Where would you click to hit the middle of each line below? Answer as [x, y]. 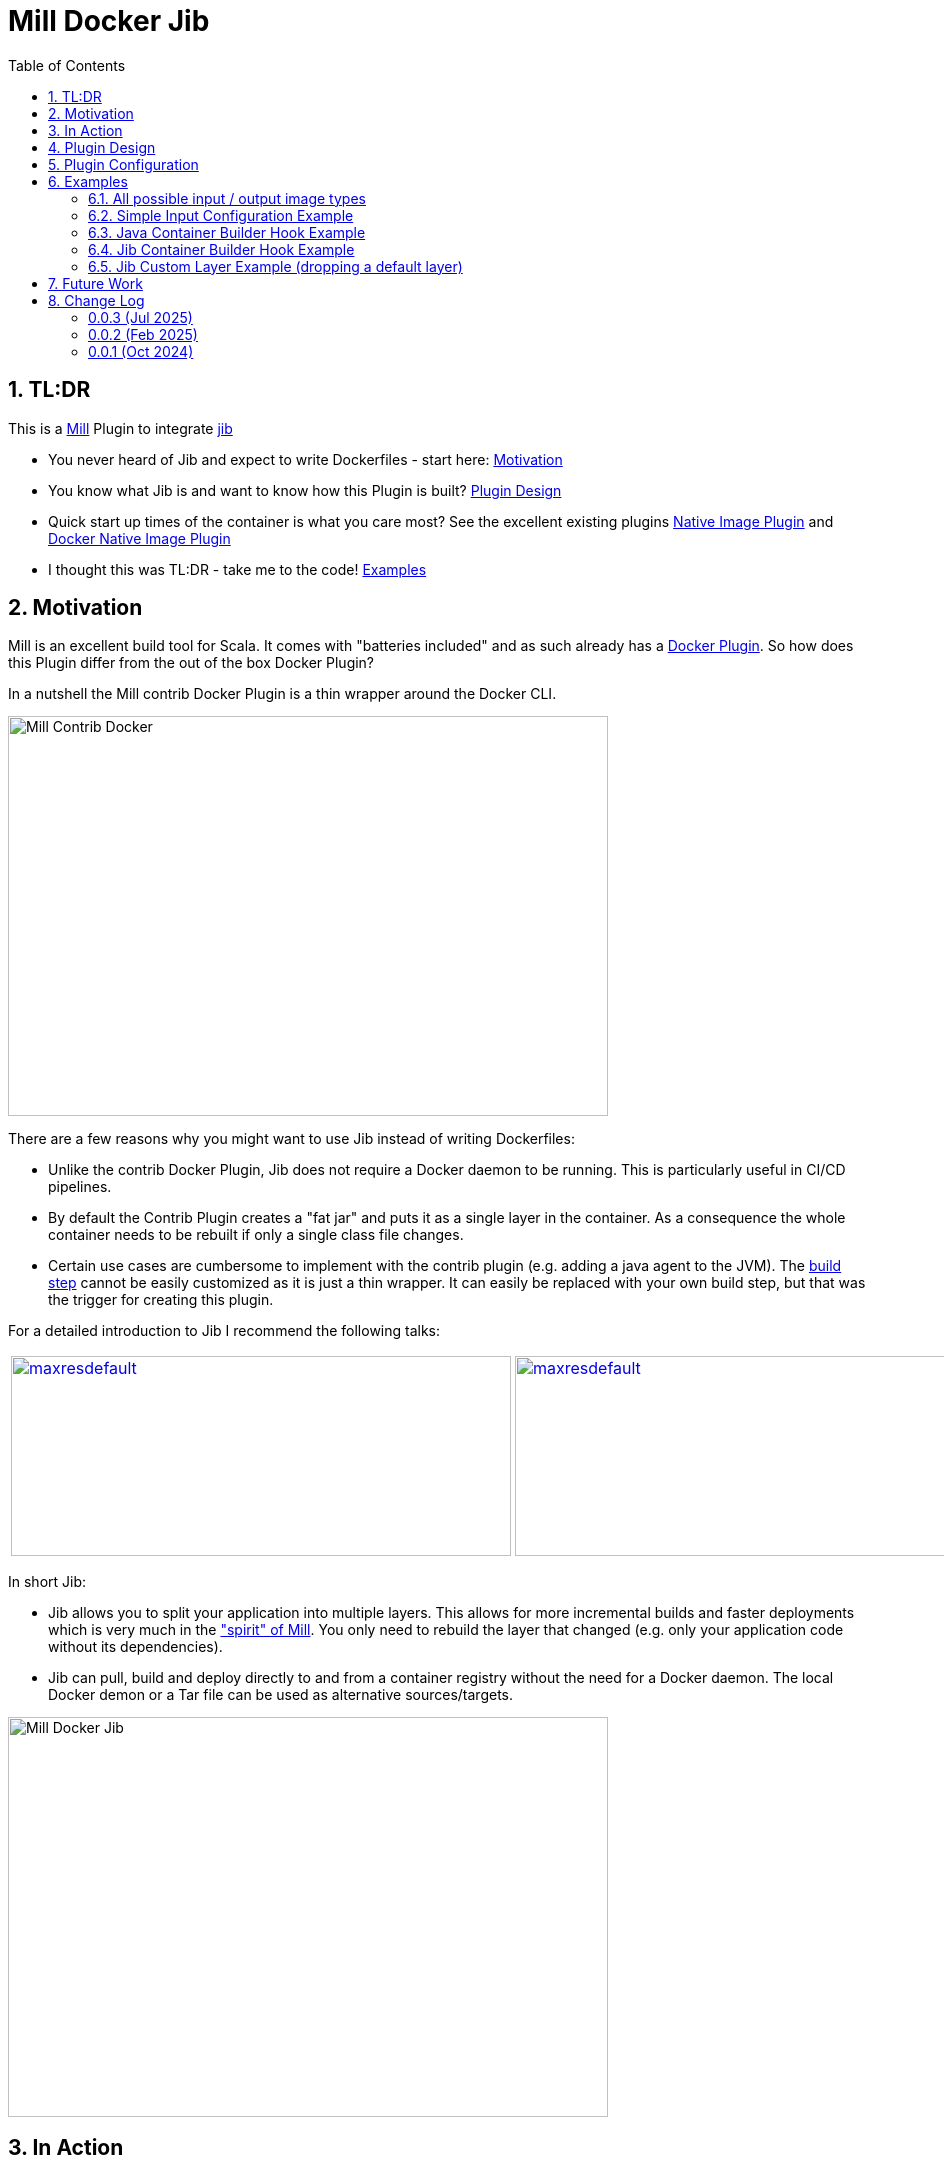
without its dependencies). [135, 1647]
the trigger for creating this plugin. [161, 1300]
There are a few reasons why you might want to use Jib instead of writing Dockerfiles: [291, 1139]
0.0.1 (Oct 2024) [141, 351]
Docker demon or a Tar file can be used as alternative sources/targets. [280, 1695]
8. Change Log [96, 300]
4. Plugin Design [102, 147]
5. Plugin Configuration [123, 164]
